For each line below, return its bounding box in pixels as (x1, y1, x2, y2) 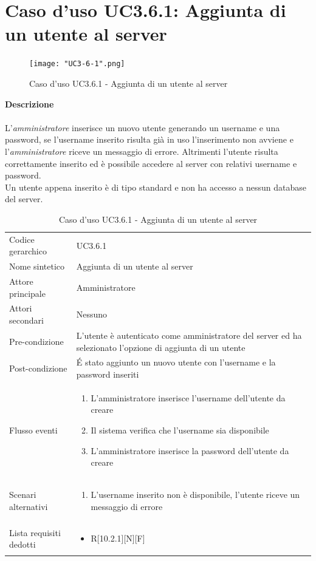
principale (9, 287, 46, 299)
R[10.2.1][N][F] (91, 532, 145, 545)
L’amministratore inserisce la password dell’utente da (91, 444, 289, 457)
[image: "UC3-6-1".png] (29, 59, 125, 69)
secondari (9, 314, 44, 327)
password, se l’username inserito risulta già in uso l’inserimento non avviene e (5, 133, 294, 146)
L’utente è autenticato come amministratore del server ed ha (76, 328, 302, 341)
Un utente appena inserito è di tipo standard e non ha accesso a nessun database (5, 180, 307, 193)
